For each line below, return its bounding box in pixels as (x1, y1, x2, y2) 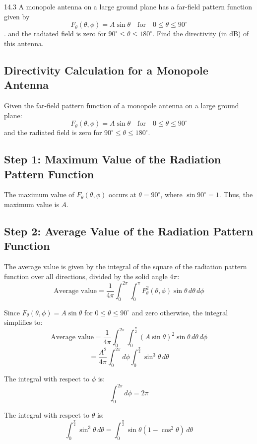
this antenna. (4, 38, 44, 48)
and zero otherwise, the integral (131, 307, 228, 317)
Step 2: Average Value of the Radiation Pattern (4, 223, 254, 238)
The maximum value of (4, 189, 74, 200)
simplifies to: (4, 317, 43, 327)
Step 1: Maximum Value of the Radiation (4, 151, 221, 167)
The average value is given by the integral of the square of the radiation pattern (4, 261, 247, 272)
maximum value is (4, 199, 59, 209)
